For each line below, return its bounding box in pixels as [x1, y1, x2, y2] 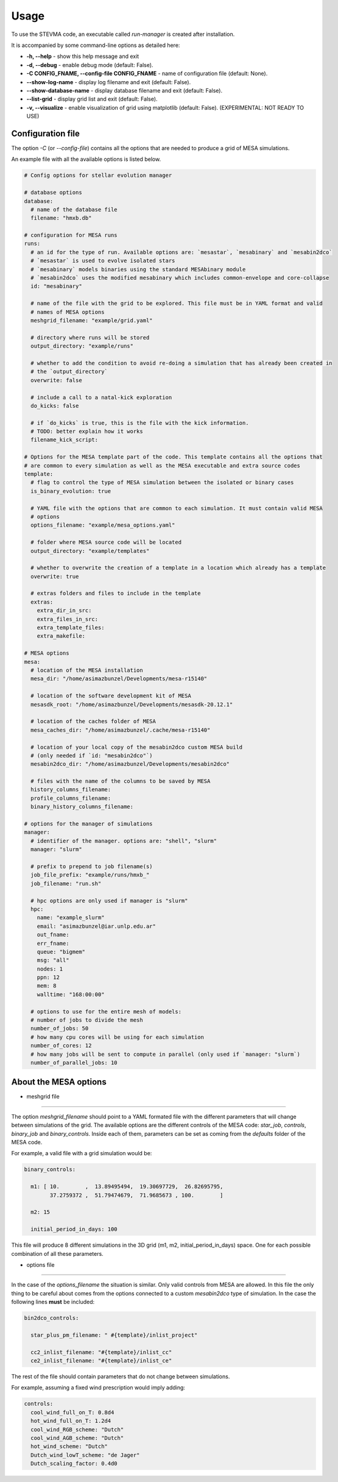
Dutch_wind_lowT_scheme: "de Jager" [30, 1452, 140, 1458]
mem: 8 [37, 982, 57, 989]
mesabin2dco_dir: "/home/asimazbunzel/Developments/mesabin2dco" [30, 761, 230, 768]
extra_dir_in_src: [37, 607, 92, 614]
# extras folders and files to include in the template [30, 590, 201, 597]
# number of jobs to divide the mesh [30, 1017, 143, 1024]
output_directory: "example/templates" [30, 547, 150, 554]
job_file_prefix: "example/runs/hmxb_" [30, 872, 150, 878]
